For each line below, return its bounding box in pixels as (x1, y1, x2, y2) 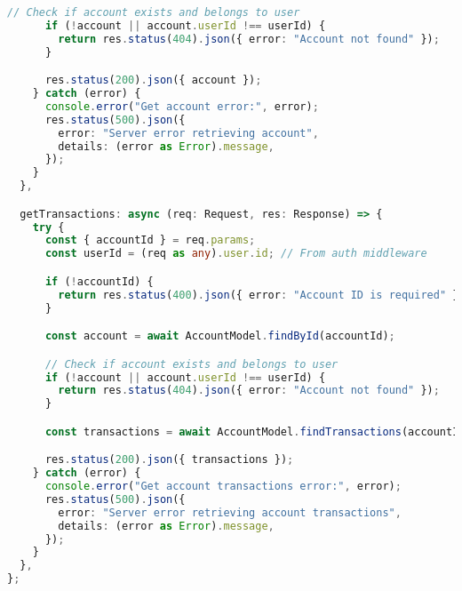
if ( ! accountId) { (44, 275, 154, 288)
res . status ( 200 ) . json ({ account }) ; (44, 74, 262, 87)
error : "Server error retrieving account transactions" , (58, 506, 402, 519)
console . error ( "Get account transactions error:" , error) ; (44, 480, 402, 493)
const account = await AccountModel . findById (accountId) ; (44, 330, 395, 343)
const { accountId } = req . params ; (44, 234, 256, 247)
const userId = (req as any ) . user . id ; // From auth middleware (44, 247, 427, 260)
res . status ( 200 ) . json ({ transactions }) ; (44, 453, 294, 467)
